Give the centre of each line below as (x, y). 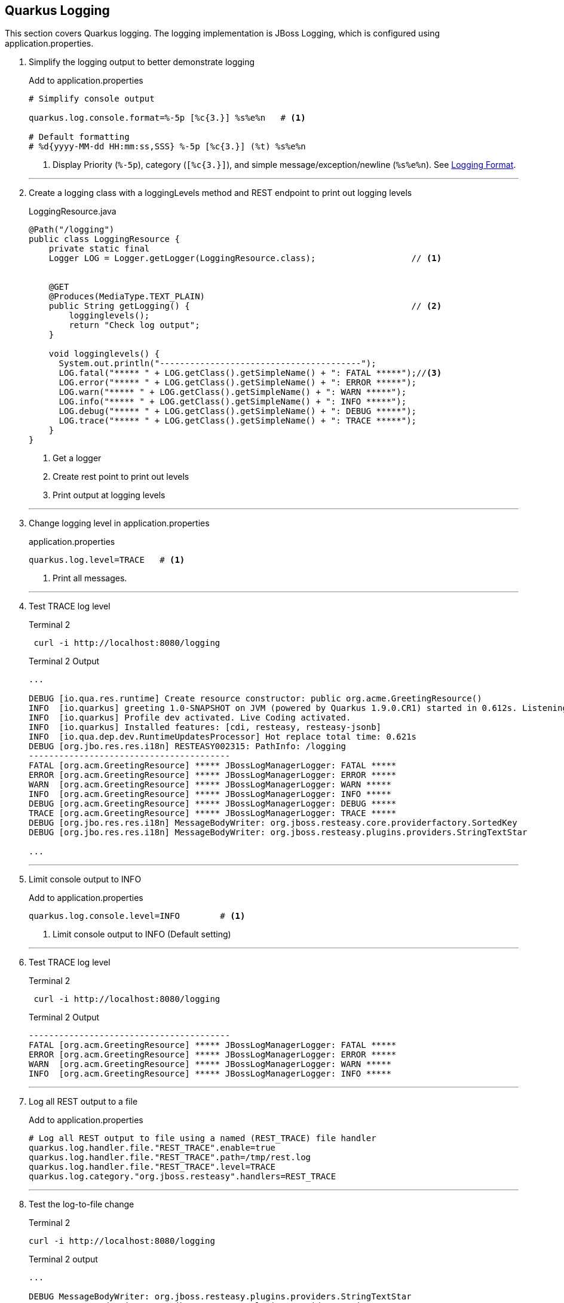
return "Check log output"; (134, 325)
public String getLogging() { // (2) (245, 306)
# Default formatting (79, 137)
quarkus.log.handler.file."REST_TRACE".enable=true (152, 1148)
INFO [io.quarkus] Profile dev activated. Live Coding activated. (190, 718)
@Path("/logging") (72, 230)
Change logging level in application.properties (119, 523)
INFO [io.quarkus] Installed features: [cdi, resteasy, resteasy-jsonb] (205, 727)
